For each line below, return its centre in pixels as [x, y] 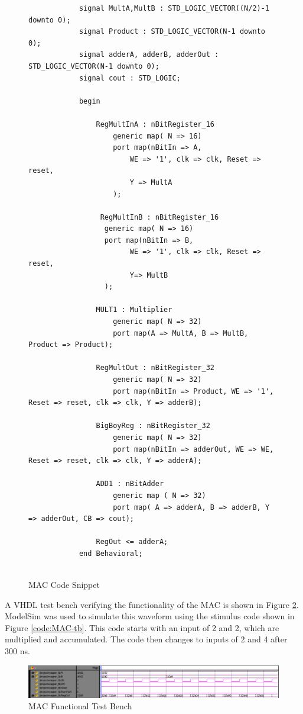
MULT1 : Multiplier [134, 310]
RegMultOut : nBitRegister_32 [155, 368]
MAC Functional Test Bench [80, 706]
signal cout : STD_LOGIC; [130, 78]
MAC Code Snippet [64, 585]
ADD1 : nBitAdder [130, 484]
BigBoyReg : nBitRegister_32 [153, 426]
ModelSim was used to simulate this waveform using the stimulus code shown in [150, 616]
